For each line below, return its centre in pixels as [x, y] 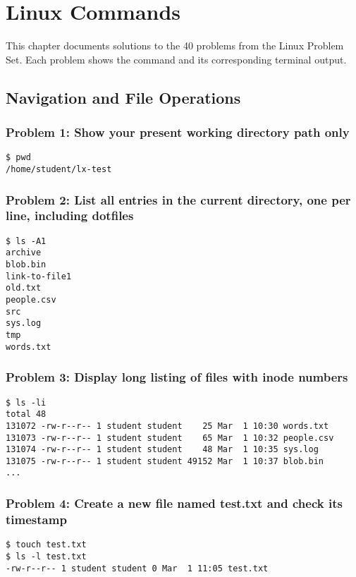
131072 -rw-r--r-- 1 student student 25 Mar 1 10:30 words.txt [167, 426]
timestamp [36, 519]
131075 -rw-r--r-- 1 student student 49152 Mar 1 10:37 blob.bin [165, 461]
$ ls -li [26, 402]
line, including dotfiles [70, 215]
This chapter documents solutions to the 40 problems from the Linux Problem [175, 45]
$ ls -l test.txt [46, 556]
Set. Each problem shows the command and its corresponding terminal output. [176, 59]
